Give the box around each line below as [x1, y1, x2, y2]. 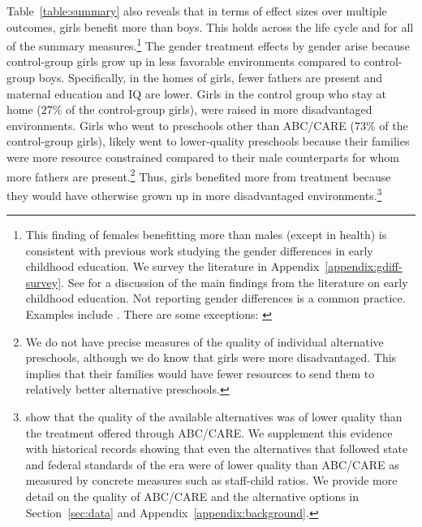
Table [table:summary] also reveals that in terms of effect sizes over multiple [6, 2, 387, 19]
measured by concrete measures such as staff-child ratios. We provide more [25, 472, 398, 489]
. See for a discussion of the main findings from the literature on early [61, 273, 408, 290]
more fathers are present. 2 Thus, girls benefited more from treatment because [6, 165, 391, 185]
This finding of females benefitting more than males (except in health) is [25, 226, 387, 243]
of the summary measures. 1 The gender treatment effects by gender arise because [6, 35, 410, 54]
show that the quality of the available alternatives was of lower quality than [25, 408, 403, 425]
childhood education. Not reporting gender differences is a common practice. [25, 290, 406, 307]
